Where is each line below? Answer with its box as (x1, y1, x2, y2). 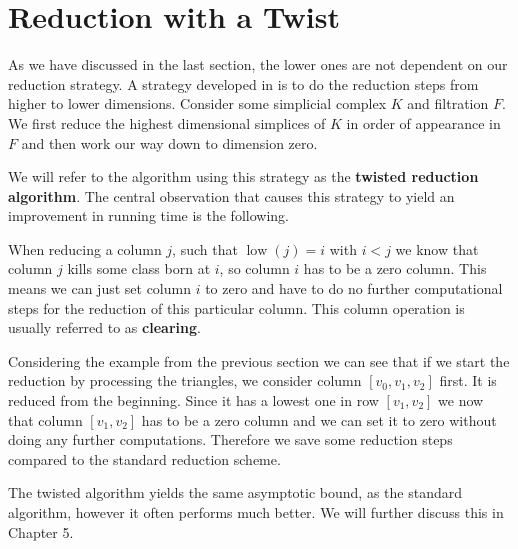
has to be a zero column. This (303, 258, 487, 279)
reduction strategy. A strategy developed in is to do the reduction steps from (8, 73, 479, 94)
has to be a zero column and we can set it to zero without (141, 409, 497, 430)
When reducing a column (8, 238, 162, 259)
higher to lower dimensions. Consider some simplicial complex (8, 93, 387, 114)
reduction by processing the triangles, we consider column (8, 370, 362, 391)
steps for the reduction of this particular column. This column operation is (8, 297, 465, 318)
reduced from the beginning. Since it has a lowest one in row (8, 390, 379, 411)
